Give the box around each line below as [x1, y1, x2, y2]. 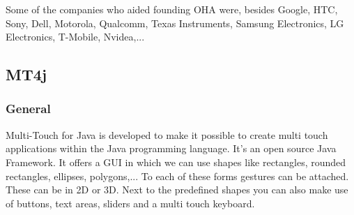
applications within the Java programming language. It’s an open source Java [6, 141, 337, 156]
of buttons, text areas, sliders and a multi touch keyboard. [6, 195, 255, 210]
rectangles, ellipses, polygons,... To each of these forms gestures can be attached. [6, 168, 349, 183]
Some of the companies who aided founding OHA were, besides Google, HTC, [6, 2, 338, 16]
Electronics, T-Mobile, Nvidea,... [6, 29, 145, 44]
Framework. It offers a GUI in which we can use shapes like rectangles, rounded [6, 154, 346, 169]
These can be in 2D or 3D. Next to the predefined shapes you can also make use [6, 182, 348, 197]
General [6, 100, 51, 117]
